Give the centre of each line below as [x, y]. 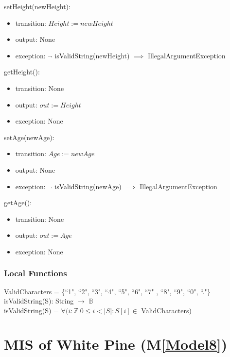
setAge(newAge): [29, 137]
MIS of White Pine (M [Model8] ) [116, 344]
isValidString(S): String [39, 301]
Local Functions [35, 273]
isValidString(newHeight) [92, 55]
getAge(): [18, 203]
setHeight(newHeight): [37, 6]
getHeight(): [22, 72]
